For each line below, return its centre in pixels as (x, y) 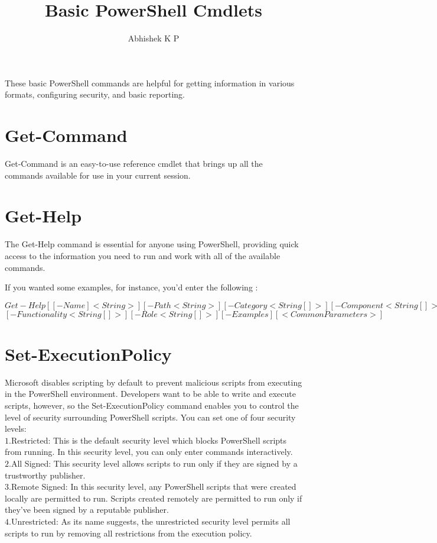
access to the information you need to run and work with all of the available (143, 255)
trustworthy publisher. (45, 475)
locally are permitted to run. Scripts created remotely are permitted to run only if (154, 498)
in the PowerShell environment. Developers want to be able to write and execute (150, 394)
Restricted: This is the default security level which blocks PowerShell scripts (149, 440)
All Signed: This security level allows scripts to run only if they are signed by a (154, 463)
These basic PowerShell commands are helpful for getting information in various (150, 83)
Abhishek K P (154, 38)
